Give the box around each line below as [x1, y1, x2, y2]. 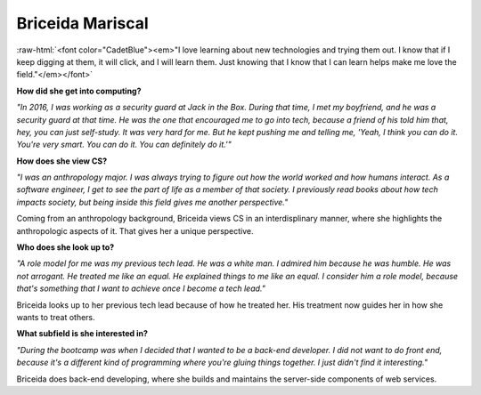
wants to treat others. [16, 311, 95, 322]
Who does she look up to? [16, 242, 115, 253]
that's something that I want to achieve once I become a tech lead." [16, 283, 266, 294]
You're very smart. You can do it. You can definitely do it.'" [16, 139, 232, 150]
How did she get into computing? [16, 85, 142, 96]
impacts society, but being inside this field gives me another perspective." [16, 197, 289, 207]
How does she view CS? [16, 156, 108, 166]
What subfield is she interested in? [16, 328, 149, 339]
